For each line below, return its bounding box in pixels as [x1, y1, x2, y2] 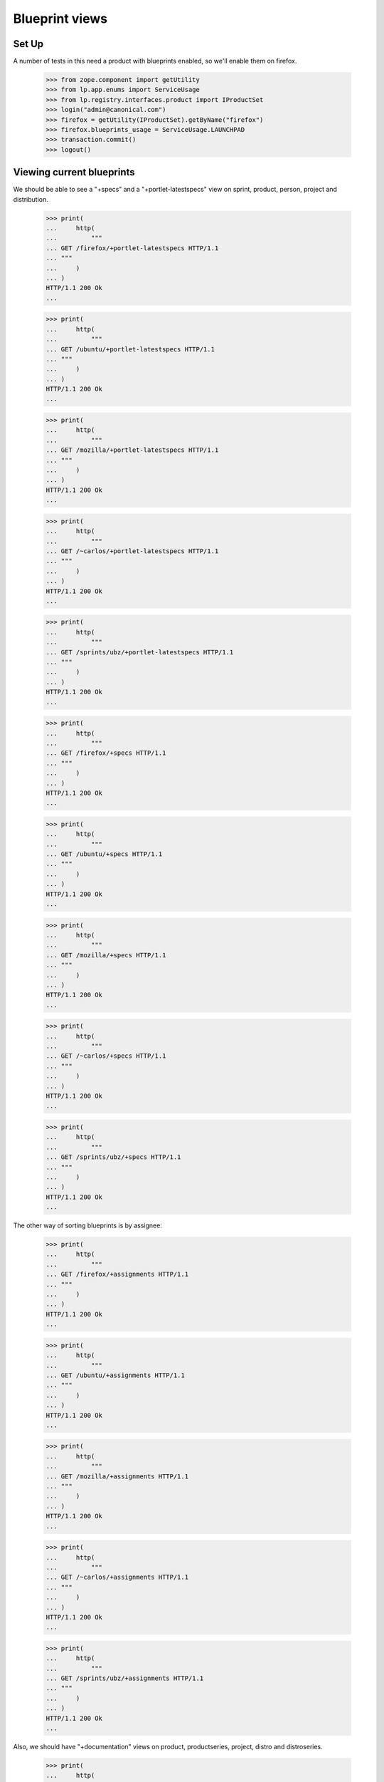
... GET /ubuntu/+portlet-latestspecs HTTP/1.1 [46, 345, 215, 353]
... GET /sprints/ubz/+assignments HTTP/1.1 [46, 1674, 204, 1682]
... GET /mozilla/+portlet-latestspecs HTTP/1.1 [46, 446, 219, 454]
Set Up [13, 38, 44, 50]
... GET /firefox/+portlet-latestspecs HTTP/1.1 [46, 244, 219, 252]
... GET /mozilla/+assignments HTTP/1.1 [46, 1472, 188, 1480]
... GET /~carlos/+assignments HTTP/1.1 [46, 1573, 188, 1582]
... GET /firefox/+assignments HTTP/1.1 [46, 1270, 188, 1279]
